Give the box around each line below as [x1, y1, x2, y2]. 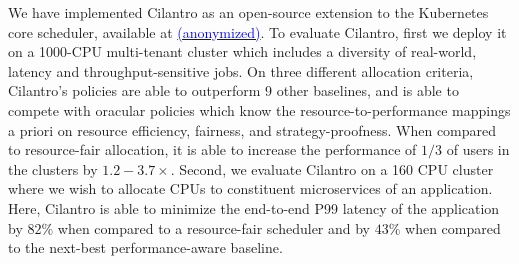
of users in [446, 139, 510, 160]
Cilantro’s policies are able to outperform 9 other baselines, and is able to [8, 80, 459, 101]
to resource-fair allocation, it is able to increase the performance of [8, 139, 417, 160]
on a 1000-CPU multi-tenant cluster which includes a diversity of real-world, [8, 41, 477, 62]
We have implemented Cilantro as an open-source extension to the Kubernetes [8, 2, 489, 22]
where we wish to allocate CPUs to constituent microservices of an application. [8, 178, 493, 199]
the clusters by [8, 158, 98, 179]
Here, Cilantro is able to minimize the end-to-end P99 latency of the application [8, 197, 500, 218]
